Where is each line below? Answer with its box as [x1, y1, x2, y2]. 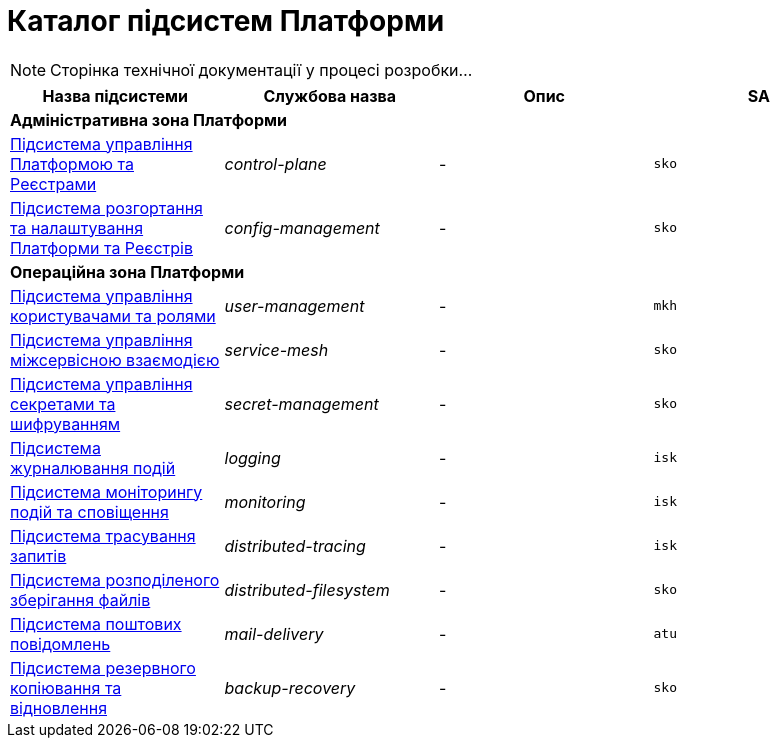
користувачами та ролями [10, 305, 216, 326]
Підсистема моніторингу [10, 481, 203, 502]
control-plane [224, 153, 327, 174]
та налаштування [10, 217, 144, 238]
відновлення [10, 697, 107, 718]
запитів [10, 545, 67, 566]
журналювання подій [10, 457, 176, 478]
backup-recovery [224, 677, 356, 698]
